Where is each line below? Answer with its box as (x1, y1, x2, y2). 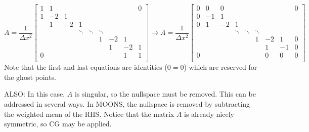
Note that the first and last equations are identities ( (4, 62, 167, 72)
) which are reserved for (184, 62, 257, 72)
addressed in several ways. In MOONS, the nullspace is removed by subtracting (4, 99, 250, 109)
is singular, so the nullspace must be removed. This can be (74, 89, 256, 99)
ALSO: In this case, (4, 89, 65, 99)
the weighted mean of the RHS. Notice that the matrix (4, 108, 174, 119)
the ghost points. (4, 71, 56, 82)
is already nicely (184, 108, 234, 119)
